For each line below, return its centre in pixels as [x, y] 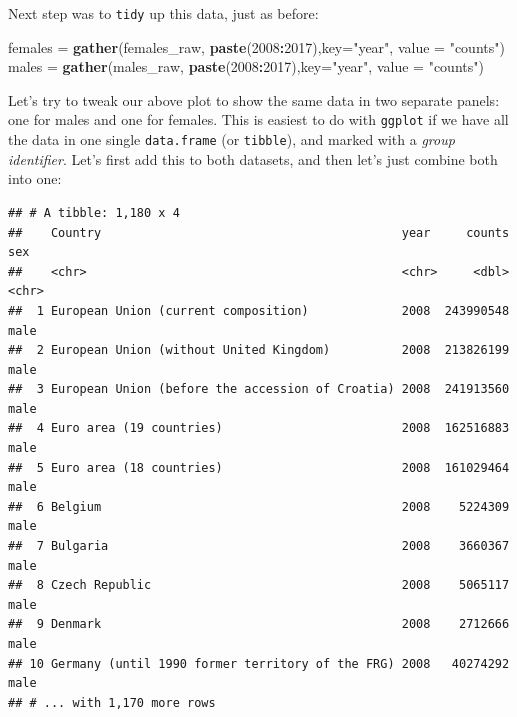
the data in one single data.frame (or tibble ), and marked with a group [231, 139]
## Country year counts [259, 232]
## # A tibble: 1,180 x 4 [94, 212]
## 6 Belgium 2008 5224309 [259, 506]
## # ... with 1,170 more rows [112, 702]
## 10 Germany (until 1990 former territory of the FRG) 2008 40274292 [259, 663]
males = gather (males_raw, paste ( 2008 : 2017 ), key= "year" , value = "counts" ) [246, 66]
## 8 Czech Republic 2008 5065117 [259, 585]
